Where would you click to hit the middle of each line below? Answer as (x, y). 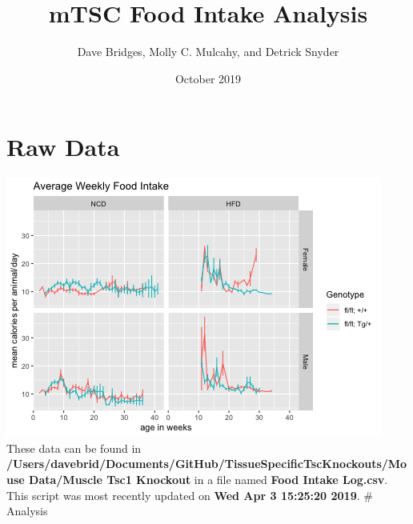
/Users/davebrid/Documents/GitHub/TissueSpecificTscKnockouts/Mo (207, 464)
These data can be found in (74, 448)
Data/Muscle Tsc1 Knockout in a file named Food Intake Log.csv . (209, 480)
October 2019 (208, 78)
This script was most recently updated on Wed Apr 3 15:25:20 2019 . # (190, 495)
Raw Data (63, 147)
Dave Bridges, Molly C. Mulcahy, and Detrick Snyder (208, 52)
